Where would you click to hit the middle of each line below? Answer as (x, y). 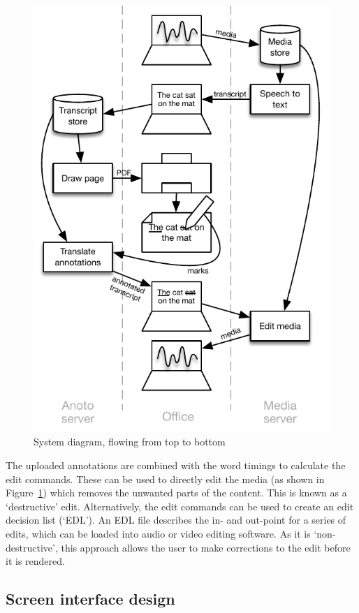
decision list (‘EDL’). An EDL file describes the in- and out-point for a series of (176, 520)
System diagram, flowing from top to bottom (130, 442)
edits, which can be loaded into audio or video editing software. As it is (158, 533)
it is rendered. (35, 561)
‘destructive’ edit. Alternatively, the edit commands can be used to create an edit (180, 506)
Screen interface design (90, 599)
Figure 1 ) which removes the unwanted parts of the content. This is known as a (176, 493)
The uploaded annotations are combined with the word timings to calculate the (176, 465)
